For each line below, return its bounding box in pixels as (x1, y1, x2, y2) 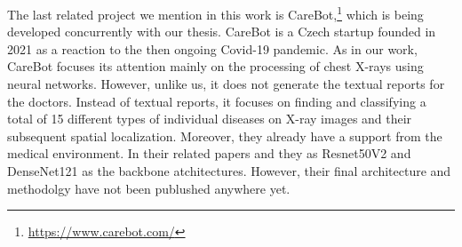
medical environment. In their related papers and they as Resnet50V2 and (7, 144, 411, 163)
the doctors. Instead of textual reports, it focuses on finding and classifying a (7, 92, 426, 110)
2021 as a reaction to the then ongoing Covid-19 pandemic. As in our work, (7, 39, 418, 58)
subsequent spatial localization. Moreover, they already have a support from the (7, 126, 442, 145)
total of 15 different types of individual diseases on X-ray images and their (7, 109, 412, 128)
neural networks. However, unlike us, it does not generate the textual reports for (7, 75, 445, 93)
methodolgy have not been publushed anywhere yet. (7, 179, 291, 197)
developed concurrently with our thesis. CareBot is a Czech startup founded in (7, 22, 436, 41)
